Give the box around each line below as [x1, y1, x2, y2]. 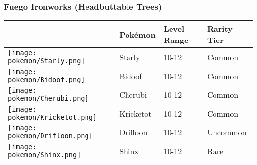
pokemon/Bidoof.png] [8, 76, 85, 84]
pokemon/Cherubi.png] [8, 94, 89, 103]
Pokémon [119, 28, 156, 40]
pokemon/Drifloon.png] [8, 132, 93, 140]
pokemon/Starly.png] [8, 57, 85, 65]
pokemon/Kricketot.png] [8, 113, 97, 122]
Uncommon [207, 126, 247, 138]
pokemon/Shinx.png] [8, 151, 81, 159]
